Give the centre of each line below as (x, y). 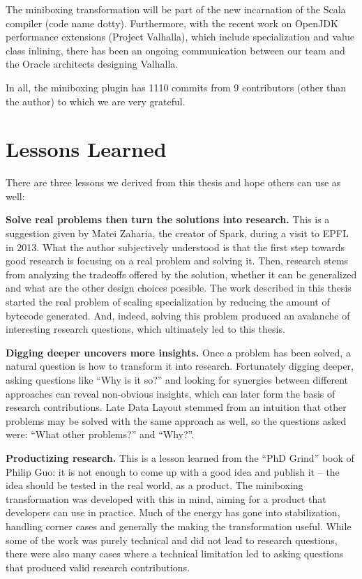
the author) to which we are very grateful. (96, 101)
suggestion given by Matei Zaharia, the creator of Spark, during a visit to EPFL (177, 233)
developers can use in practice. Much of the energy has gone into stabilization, (173, 512)
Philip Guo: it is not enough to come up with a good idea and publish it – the (173, 471)
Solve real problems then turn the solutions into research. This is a (168, 219)
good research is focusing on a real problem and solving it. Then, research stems (177, 261)
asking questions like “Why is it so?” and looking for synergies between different (177, 379)
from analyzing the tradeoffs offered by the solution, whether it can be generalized (181, 274)
